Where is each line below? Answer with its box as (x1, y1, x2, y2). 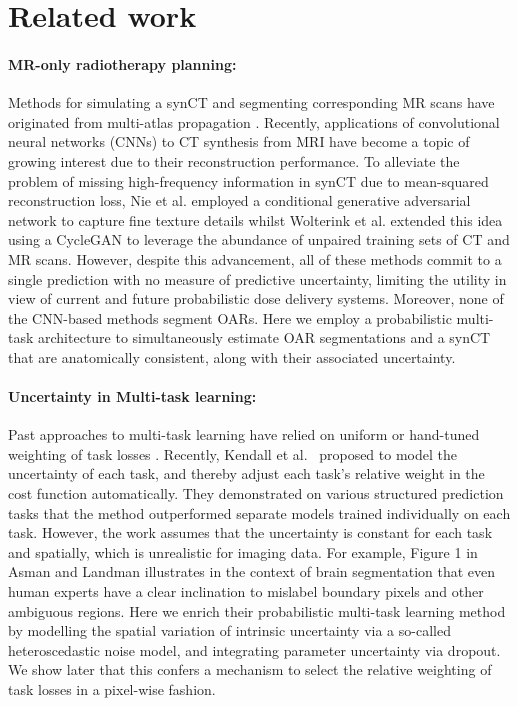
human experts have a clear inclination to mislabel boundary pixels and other (8, 581, 484, 602)
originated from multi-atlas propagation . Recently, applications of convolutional (8, 111, 500, 132)
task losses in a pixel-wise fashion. (8, 679, 216, 699)
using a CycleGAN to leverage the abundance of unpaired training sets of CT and (8, 229, 510, 250)
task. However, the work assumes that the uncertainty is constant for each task (8, 522, 493, 543)
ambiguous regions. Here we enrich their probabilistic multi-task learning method (8, 600, 506, 621)
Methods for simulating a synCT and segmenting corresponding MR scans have (8, 92, 495, 113)
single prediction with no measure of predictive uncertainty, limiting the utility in (8, 268, 507, 289)
